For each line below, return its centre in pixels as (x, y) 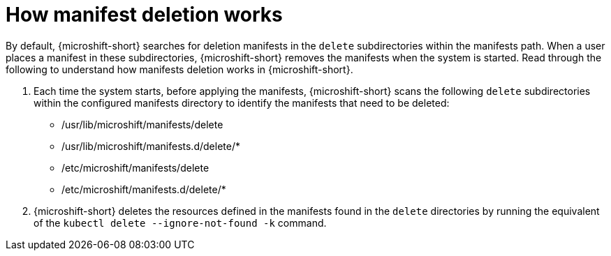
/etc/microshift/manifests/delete (135, 167)
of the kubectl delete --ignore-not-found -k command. (180, 223)
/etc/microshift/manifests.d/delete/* (144, 189)
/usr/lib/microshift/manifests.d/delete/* (151, 146)
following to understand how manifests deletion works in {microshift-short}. (179, 69)
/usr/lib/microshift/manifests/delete (142, 124)
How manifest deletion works (144, 15)
